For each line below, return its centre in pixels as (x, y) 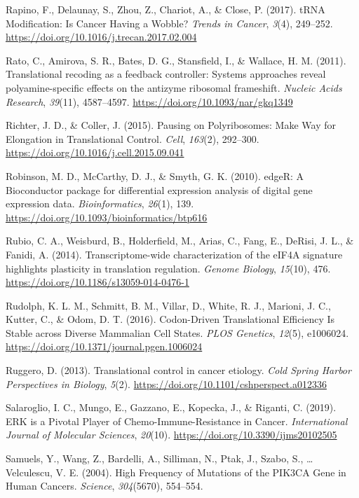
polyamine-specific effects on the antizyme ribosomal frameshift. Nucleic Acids (174, 87)
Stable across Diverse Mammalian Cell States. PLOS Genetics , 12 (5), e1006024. (177, 332)
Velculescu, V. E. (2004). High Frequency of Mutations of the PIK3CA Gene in (176, 472)
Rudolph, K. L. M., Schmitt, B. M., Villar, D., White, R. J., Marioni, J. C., (168, 305)
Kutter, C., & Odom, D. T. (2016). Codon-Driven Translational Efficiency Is (170, 319)
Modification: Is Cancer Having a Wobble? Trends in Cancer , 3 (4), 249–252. (169, 23)
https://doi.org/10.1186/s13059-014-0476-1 (97, 282)
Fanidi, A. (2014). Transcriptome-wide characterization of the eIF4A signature (174, 254)
